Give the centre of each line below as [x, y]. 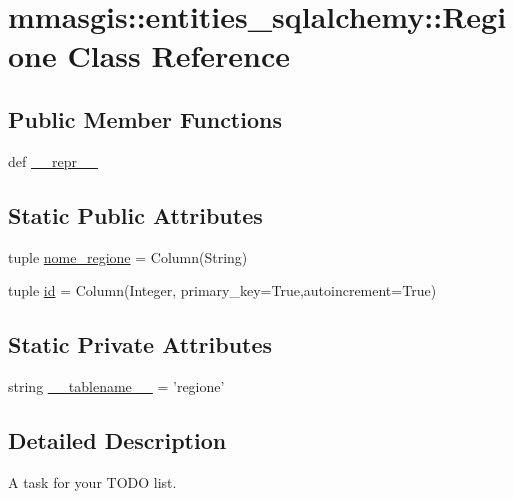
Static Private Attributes [140, 344]
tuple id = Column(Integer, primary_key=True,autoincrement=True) [222, 290]
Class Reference [178, 55]
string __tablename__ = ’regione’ [116, 385]
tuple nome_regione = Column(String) [128, 256]
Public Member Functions [145, 118]
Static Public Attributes [135, 214]
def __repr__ [53, 160]
